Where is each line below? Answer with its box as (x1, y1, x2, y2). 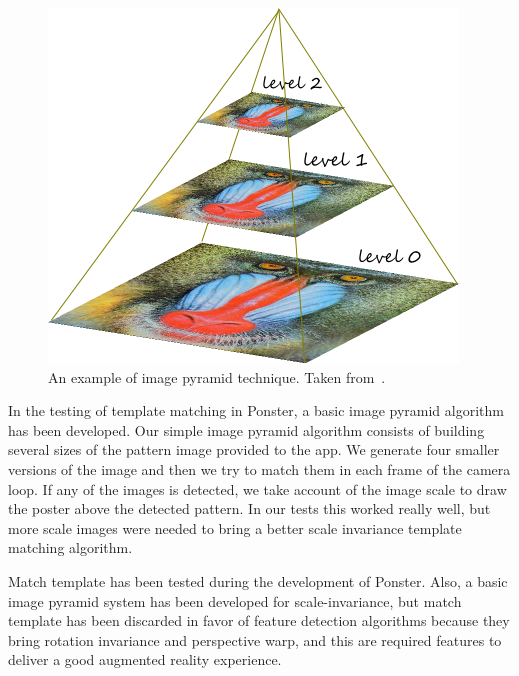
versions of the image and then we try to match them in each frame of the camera (8, 458, 511, 479)
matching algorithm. (8, 537, 133, 558)
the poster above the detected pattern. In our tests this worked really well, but (8, 498, 491, 519)
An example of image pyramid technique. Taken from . (48, 366, 386, 387)
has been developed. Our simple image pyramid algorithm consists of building (8, 419, 485, 440)
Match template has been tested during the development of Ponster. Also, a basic (8, 570, 508, 591)
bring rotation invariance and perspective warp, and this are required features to (8, 629, 502, 650)
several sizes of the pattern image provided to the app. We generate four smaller (8, 439, 500, 460)
